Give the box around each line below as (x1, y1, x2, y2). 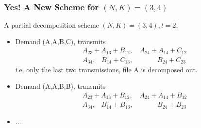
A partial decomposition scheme (4, 20, 99, 30)
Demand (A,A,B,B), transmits (15, 80, 106, 91)
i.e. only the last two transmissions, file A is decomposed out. (15, 64, 198, 75)
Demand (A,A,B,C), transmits (15, 36, 106, 46)
